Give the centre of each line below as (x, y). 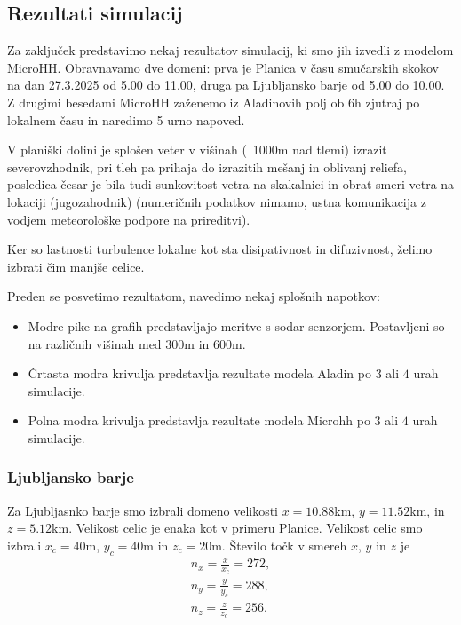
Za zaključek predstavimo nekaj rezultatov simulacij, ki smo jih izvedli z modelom (230, 50)
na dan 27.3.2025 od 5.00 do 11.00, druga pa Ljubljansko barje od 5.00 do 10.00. (226, 85)
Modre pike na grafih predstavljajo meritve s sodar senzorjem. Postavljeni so (236, 325)
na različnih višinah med (95, 343)
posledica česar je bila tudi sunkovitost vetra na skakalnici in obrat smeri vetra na (231, 184)
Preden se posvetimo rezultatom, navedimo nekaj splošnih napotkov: (194, 296)
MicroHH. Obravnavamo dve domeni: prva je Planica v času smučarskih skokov (223, 67)
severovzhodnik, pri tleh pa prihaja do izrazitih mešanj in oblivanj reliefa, (207, 166)
